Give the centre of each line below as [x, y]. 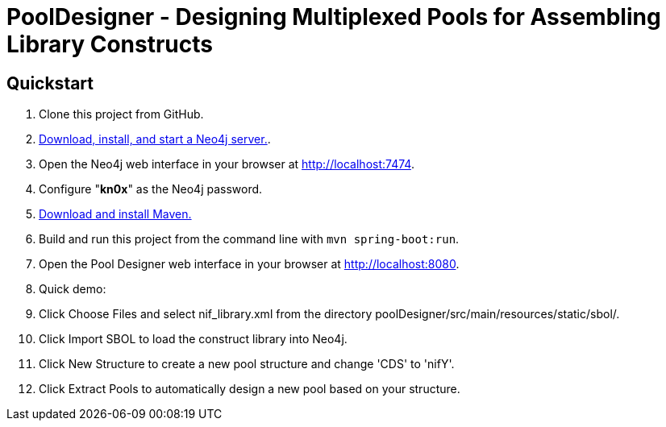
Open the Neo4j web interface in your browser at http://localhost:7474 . [227, 164]
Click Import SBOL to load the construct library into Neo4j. [193, 339]
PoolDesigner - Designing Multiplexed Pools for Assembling [334, 17]
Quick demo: [73, 289]
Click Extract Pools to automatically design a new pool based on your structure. [250, 389]
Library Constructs [110, 44]
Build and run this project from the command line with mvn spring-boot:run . [249, 239]
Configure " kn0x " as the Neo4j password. [151, 189]
